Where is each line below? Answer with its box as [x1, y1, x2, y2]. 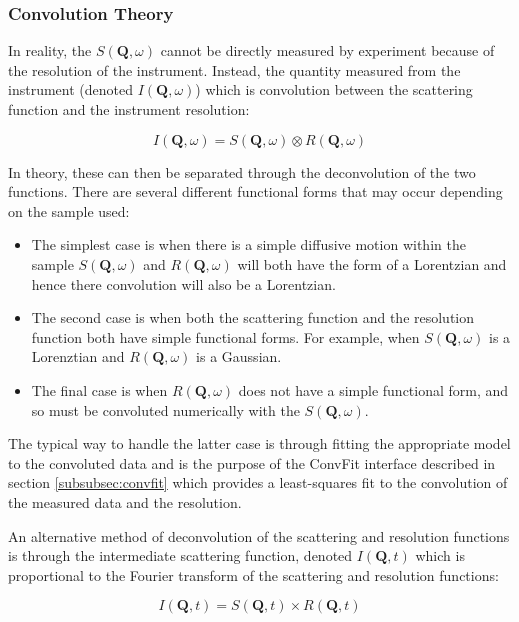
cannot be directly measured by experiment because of [160, 40, 495, 61]
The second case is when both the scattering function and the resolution [31, 307, 475, 328]
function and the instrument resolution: [8, 99, 250, 119]
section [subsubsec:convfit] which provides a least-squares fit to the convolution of [8, 472, 508, 493]
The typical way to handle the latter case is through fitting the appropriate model [8, 433, 511, 454]
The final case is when [31, 379, 168, 400]
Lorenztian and [31, 346, 125, 367]
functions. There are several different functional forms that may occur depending [8, 181, 503, 202]
